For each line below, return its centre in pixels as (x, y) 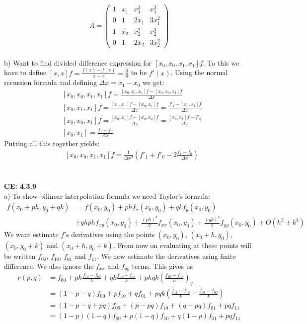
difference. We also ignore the (49, 266)
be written (20, 256)
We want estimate (31, 234)
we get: (153, 82)
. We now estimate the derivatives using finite (166, 256)
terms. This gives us (162, 266)
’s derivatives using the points (110, 234)
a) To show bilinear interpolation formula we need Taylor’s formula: (107, 196)
